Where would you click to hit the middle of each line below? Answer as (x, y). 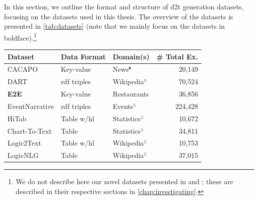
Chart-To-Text (30, 130)
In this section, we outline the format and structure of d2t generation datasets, (124, 6)
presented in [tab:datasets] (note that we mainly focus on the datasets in (115, 26)
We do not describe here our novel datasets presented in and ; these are (124, 181)
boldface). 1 (20, 37)
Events (123, 106)
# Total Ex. (177, 56)
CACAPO (23, 69)
